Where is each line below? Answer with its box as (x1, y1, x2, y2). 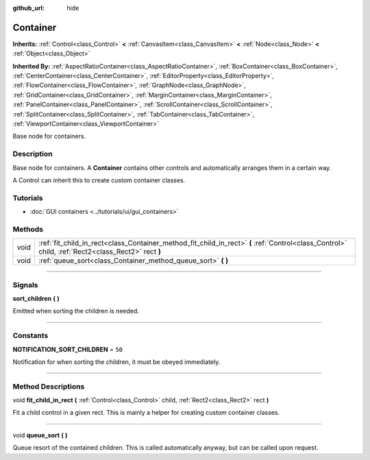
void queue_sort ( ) (12, 431, 68, 439)
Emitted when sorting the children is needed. (12, 307, 140, 315)
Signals (12, 280, 38, 289)
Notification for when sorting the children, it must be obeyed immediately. (12, 357, 221, 366)
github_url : (12, 4, 45, 12)
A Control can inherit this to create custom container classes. (12, 175, 186, 184)
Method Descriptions (12, 381, 85, 391)
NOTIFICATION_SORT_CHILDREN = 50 (12, 345, 123, 353)
